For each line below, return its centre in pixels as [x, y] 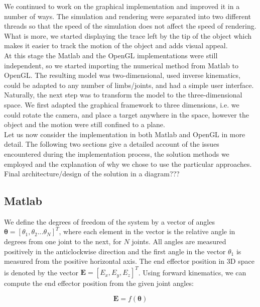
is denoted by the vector [41, 272]
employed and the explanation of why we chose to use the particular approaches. [128, 164]
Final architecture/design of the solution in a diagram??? [92, 174]
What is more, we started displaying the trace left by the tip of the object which [128, 35]
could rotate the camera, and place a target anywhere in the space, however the [126, 114]
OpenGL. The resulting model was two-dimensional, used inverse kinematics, [122, 75]
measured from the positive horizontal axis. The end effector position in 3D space [129, 261]
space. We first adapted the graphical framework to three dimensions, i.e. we [122, 104]
